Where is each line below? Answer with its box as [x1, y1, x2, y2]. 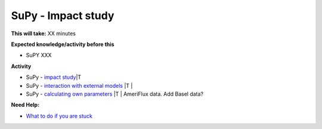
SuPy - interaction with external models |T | [26, 82, 133, 89]
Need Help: [11, 102, 40, 109]
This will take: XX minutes [11, 30, 76, 37]
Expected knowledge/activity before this [11, 41, 114, 48]
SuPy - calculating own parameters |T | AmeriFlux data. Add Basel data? [26, 90, 204, 97]
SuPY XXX [26, 51, 52, 59]
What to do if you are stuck [26, 112, 92, 119]
